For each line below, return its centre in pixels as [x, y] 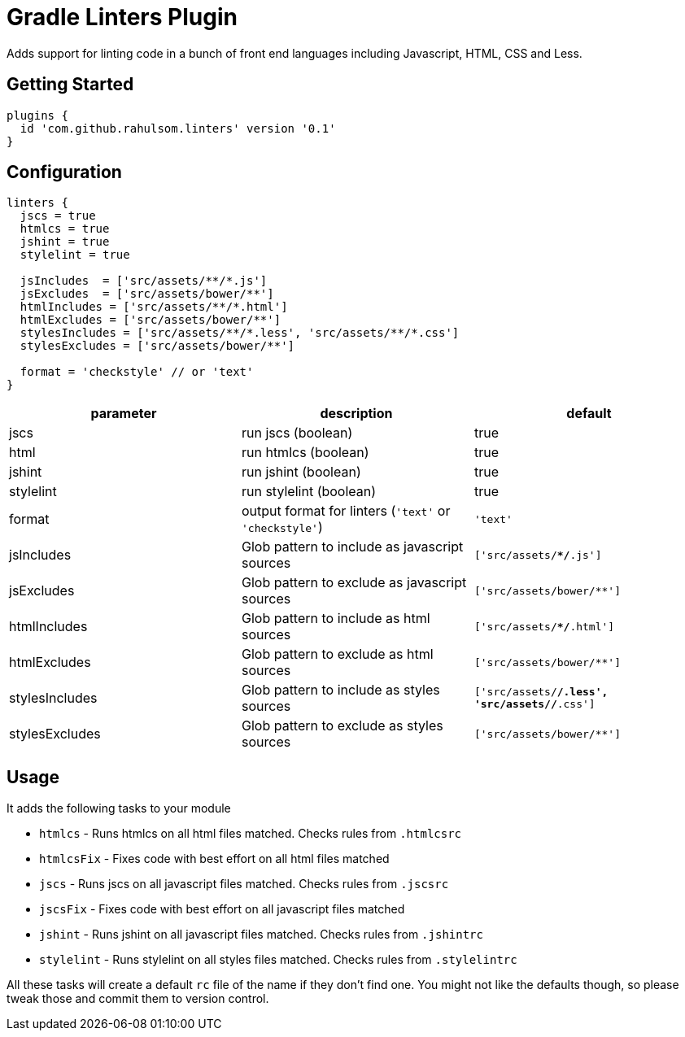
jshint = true [65, 242]
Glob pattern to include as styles [340, 690]
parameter [124, 414]
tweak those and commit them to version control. [138, 999]
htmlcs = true [65, 229]
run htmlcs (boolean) [305, 453]
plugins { [37, 115]
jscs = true [58, 216]
